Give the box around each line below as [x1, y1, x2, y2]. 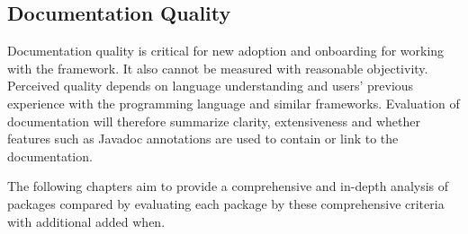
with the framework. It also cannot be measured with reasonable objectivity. [7, 58, 428, 77]
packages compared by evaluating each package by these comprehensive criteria [7, 194, 445, 212]
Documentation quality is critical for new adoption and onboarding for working [7, 41, 445, 60]
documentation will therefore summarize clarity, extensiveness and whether [7, 111, 420, 130]
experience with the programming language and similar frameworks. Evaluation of [7, 93, 460, 112]
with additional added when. [7, 212, 166, 230]
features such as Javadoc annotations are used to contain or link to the [7, 129, 399, 148]
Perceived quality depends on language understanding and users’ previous [7, 76, 414, 95]
